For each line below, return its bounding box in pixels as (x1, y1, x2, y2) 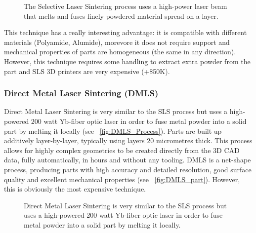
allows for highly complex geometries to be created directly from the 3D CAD (4, 145, 240, 155)
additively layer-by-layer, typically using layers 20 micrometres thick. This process (4, 135, 253, 146)
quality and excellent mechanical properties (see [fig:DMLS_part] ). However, (4, 174, 240, 184)
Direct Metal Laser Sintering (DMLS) (4, 87, 159, 99)
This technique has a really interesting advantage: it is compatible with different (4, 27, 247, 38)
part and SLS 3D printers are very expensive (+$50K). (4, 66, 170, 76)
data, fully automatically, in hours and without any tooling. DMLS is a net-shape (4, 155, 251, 165)
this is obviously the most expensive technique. (4, 184, 146, 194)
